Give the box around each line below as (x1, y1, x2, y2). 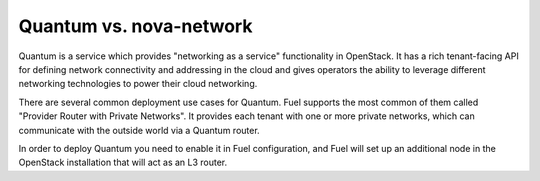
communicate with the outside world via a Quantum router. (18, 124, 260, 136)
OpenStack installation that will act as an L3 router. (18, 156, 228, 169)
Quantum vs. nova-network (18, 15, 253, 37)
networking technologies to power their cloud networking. (18, 78, 258, 90)
